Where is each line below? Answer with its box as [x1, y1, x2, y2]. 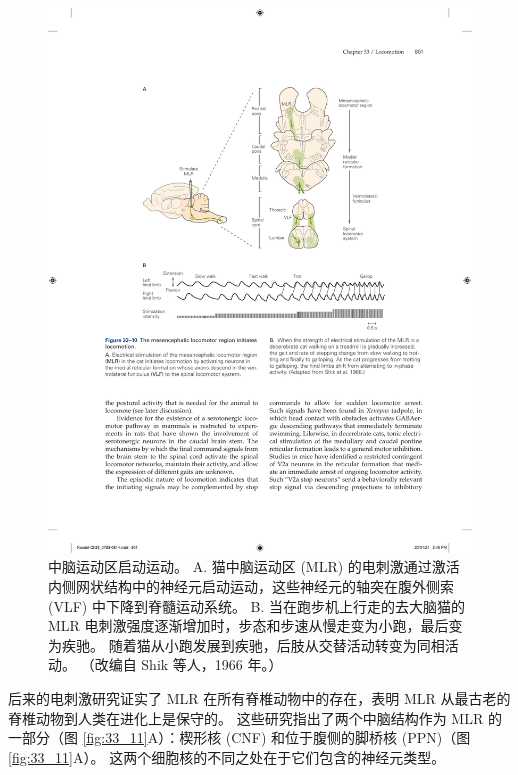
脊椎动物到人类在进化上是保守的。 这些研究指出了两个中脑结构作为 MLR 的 [8, 707, 502, 728]
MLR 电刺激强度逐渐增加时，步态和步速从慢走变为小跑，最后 [48, 615, 449, 636]
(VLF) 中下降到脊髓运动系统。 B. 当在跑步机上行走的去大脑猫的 [48, 595, 466, 616]
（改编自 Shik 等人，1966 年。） [80, 654, 283, 675]
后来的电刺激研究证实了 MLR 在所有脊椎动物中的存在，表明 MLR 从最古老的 [8, 687, 511, 708]
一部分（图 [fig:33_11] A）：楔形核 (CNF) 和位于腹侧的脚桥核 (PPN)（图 [8, 727, 471, 748]
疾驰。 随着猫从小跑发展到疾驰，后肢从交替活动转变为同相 [61, 634, 445, 655]
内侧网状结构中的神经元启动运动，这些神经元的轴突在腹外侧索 [48, 575, 454, 596]
